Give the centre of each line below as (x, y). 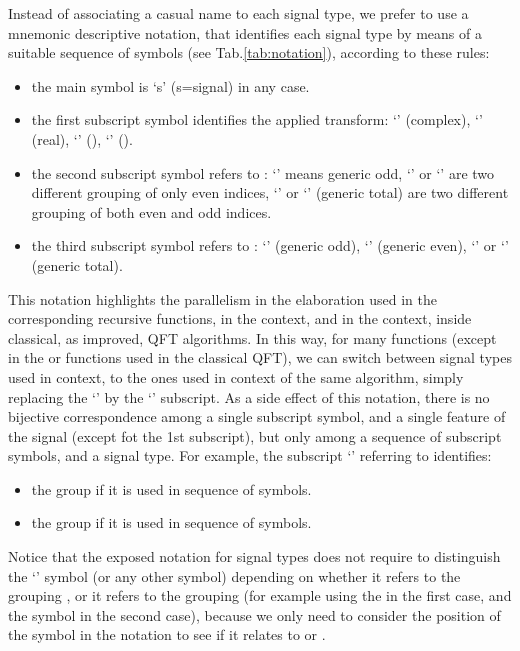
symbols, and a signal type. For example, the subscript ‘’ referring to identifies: (250, 455)
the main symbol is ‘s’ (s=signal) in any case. (170, 85)
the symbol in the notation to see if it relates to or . (167, 634)
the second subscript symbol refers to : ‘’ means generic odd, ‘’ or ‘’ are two (263, 172)
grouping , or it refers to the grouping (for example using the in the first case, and (260, 595)
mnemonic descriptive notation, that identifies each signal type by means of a (245, 32)
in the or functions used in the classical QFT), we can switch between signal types (260, 357)
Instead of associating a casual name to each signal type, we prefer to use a (238, 13)
